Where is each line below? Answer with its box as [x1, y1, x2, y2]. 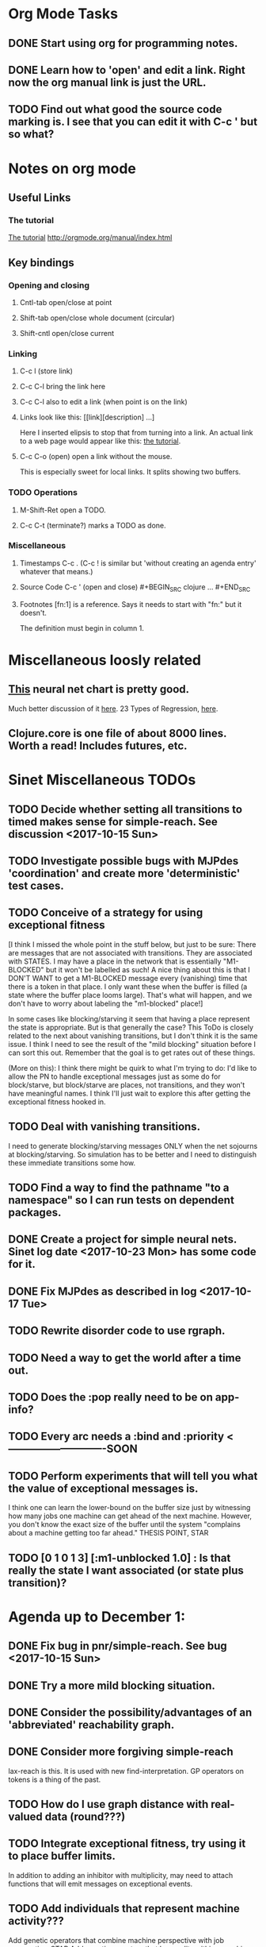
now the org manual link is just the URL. [8, 75, 207, 89]
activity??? [8, 1914, 65, 1928]
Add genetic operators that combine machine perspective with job [8, 1935, 224, 1945]
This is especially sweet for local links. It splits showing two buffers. [19, 467, 241, 477]
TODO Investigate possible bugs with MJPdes [8, 854, 239, 867]
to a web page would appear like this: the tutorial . [19, 436, 181, 446]
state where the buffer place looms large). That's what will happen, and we [8, 990, 253, 999]
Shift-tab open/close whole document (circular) [19, 313, 175, 323]
